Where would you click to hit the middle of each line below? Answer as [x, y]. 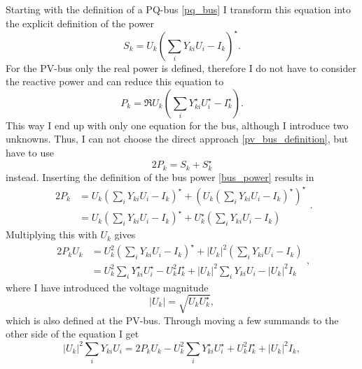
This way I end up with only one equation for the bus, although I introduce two [177, 125]
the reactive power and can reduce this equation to [115, 81]
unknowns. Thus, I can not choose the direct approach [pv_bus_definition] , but [177, 139]
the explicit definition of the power [80, 23]
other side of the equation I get [72, 334]
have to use [30, 153]
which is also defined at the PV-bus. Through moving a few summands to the [172, 320]
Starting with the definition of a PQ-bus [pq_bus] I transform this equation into [179, 9]
